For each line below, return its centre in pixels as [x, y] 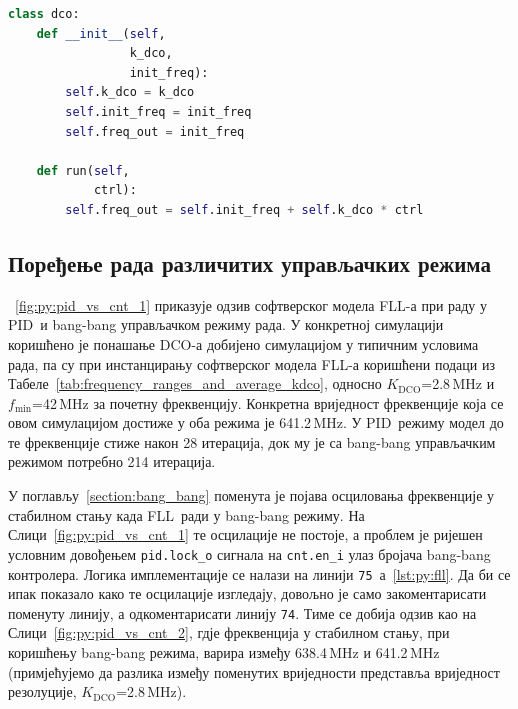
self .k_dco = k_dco [130, 92]
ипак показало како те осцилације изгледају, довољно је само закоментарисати [247, 593]
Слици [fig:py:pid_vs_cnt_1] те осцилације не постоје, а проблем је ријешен [245, 534]
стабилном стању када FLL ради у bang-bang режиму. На [186, 514]
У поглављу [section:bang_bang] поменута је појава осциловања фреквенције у [251, 495]
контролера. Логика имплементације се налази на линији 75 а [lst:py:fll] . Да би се [259, 573]
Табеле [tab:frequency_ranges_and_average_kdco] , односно [195, 383]
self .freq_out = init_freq [155, 131]
